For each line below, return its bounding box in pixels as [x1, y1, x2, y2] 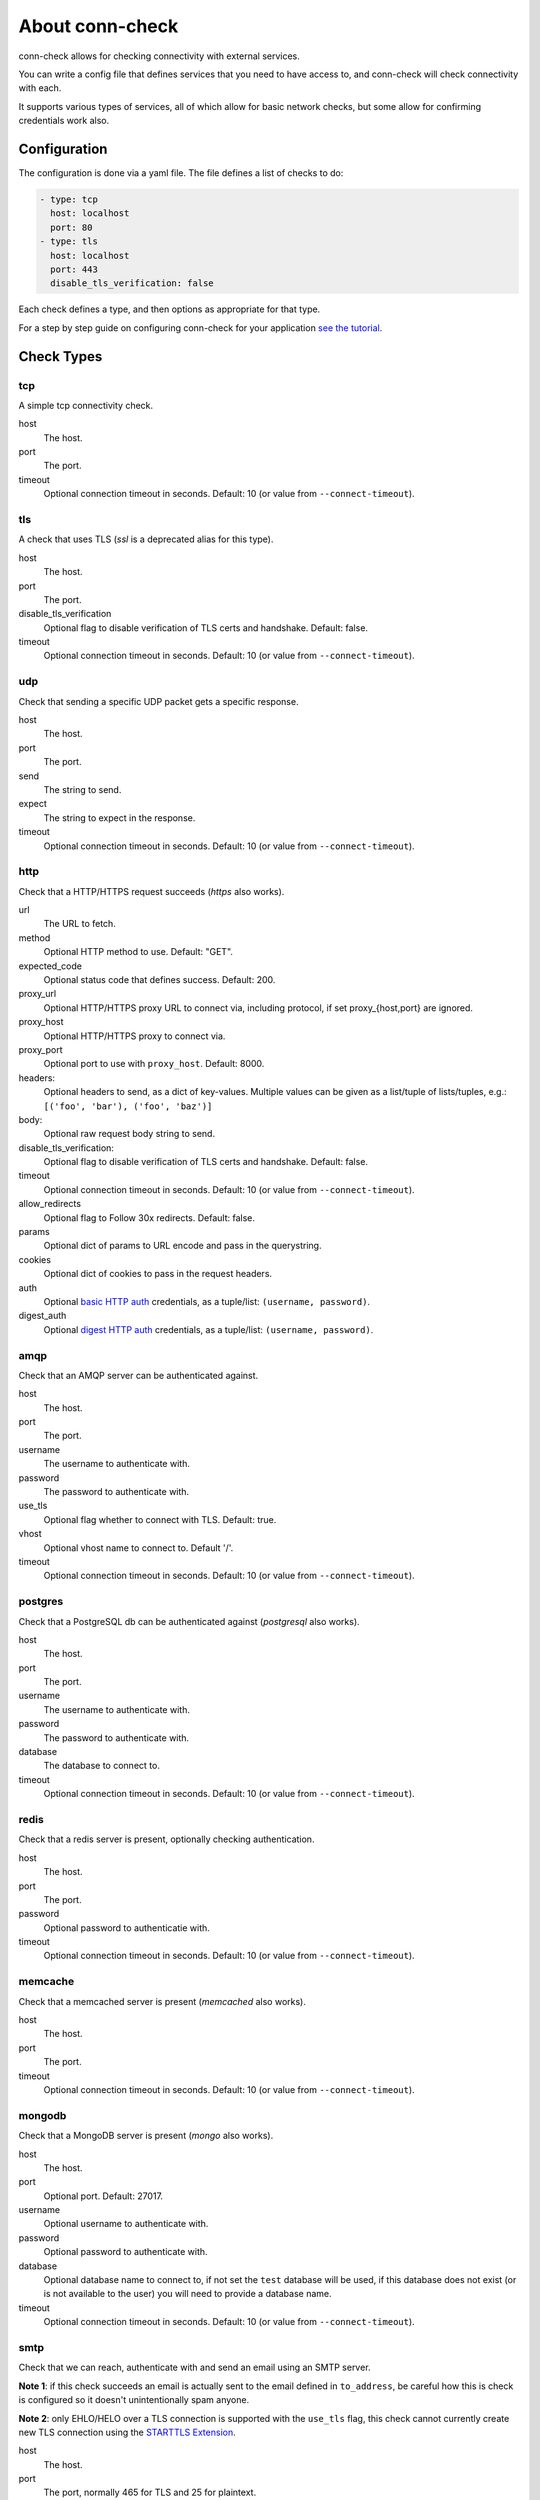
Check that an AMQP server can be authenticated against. [18, 1369, 259, 1381]
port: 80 [50, 221, 93, 233]
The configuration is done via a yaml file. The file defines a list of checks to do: [18, 167, 344, 179]
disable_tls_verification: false [50, 278, 214, 289]
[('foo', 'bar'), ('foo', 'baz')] [43, 1100, 213, 1112]
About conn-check [18, 15, 179, 37]
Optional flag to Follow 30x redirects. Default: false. [43, 1211, 255, 1224]
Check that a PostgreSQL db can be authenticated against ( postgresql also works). [18, 1615, 360, 1627]
